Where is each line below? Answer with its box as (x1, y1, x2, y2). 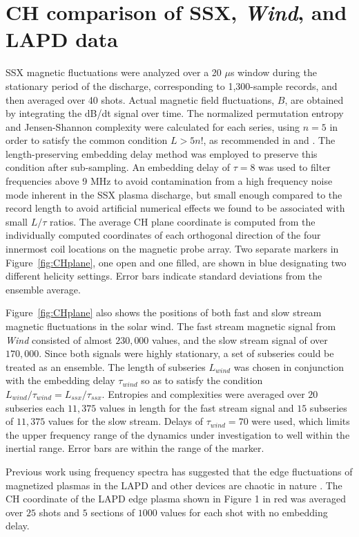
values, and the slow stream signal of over (152, 332, 328, 347)
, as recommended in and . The (203, 133, 336, 147)
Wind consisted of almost (6, 332, 113, 347)
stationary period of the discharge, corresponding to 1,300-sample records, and (6, 78, 338, 93)
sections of (90, 504, 135, 519)
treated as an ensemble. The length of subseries (6, 359, 206, 374)
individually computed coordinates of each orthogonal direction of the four (6, 228, 321, 242)
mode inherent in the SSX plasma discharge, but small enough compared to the (6, 187, 342, 201)
